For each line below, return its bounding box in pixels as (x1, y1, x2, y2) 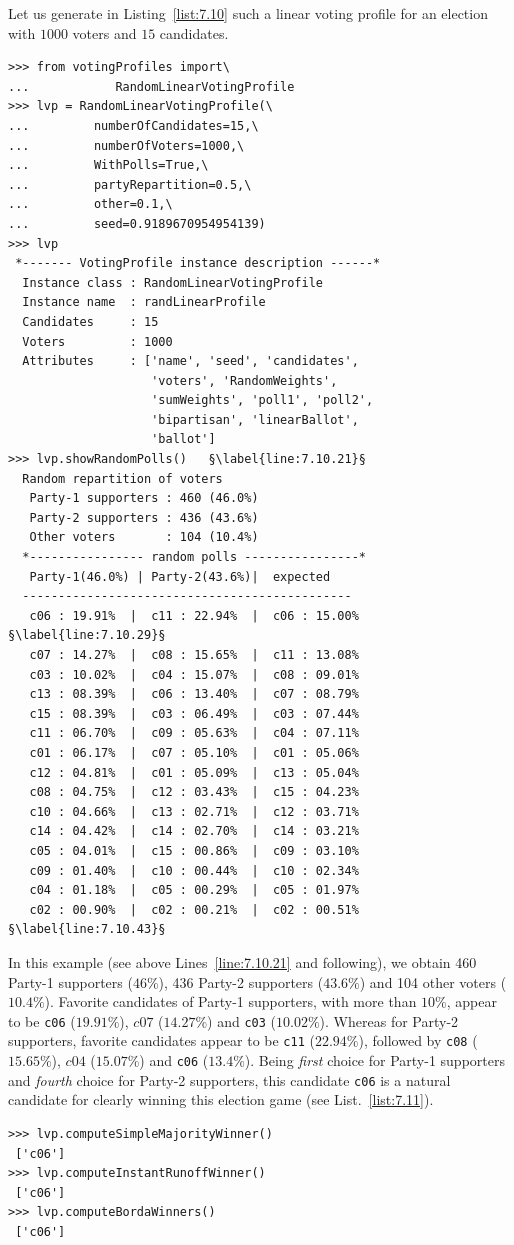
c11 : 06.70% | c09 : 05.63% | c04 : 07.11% (29, 726, 359, 741)
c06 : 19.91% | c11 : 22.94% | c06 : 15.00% (29, 608, 359, 623)
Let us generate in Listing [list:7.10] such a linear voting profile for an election (8, 3, 488, 23)
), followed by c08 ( (358, 1030, 478, 1051)
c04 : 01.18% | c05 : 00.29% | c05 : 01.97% (29, 883, 359, 898)
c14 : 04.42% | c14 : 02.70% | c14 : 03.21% (29, 824, 359, 839)
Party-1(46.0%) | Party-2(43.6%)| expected (29, 569, 331, 584)
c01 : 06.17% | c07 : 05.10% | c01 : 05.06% (29, 745, 359, 760)
